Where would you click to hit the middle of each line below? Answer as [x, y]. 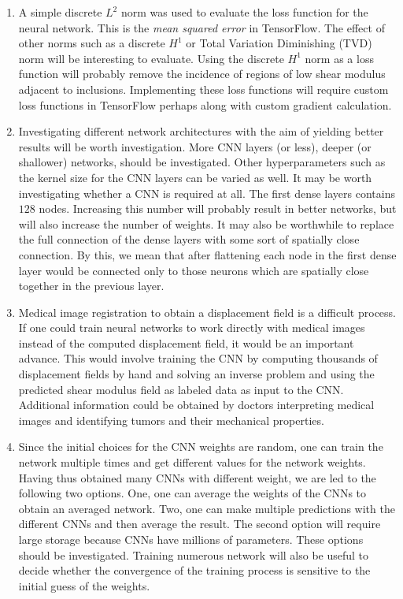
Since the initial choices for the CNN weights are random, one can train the [201, 446]
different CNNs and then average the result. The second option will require [200, 524]
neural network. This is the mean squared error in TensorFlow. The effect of [201, 27]
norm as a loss [339, 58]
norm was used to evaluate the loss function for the [244, 12]
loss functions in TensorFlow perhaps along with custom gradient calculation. [205, 104]
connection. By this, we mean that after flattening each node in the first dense [207, 254]
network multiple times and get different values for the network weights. [192, 462]
